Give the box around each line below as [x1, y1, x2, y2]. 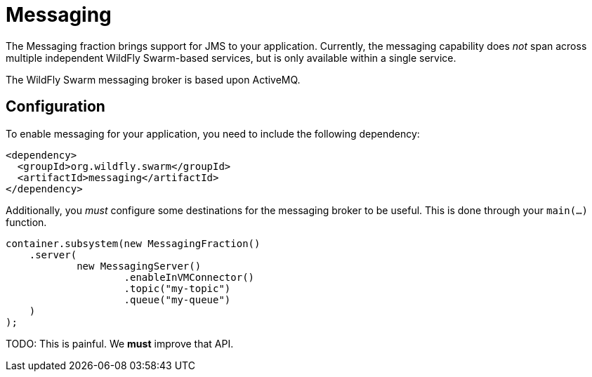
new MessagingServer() [77, 260, 202, 272]
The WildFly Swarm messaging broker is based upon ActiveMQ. [6, 73, 301, 86]
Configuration [6, 98, 105, 116]
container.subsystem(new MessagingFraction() [6, 237, 261, 249]
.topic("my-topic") [124, 282, 231, 294]
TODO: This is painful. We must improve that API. [6, 337, 234, 350]
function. [6, 216, 47, 228]
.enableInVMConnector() [124, 271, 255, 283]
